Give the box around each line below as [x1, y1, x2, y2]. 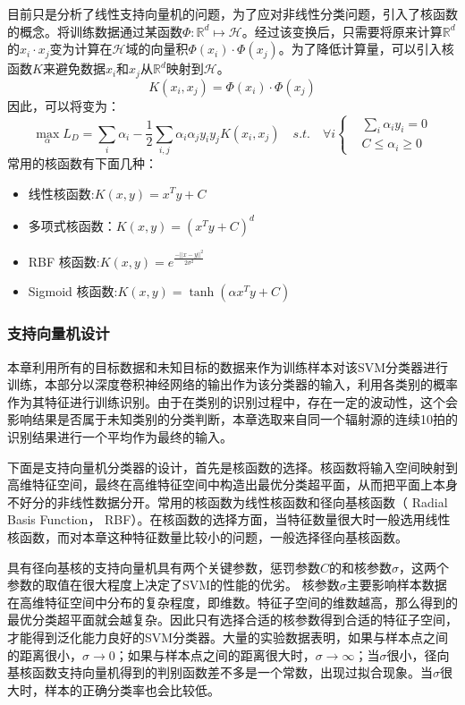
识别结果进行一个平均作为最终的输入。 [7, 428, 232, 446]
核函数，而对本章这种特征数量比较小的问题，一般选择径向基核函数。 [7, 527, 408, 546]
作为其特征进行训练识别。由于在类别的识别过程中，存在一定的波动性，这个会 [7, 392, 458, 411]
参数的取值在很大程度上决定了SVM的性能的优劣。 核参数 [7, 575, 340, 594]
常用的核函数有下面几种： [7, 153, 157, 172]
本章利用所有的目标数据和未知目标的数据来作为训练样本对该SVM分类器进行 [7, 357, 449, 376]
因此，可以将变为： [7, 96, 120, 115]
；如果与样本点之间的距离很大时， [114, 645, 316, 664]
